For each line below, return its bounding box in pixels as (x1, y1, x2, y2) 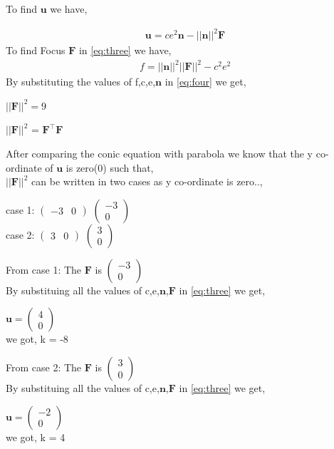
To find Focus (6, 43, 66, 58)
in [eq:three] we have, (78, 43, 172, 58)
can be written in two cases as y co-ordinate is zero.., (31, 174, 263, 189)
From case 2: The (6, 360, 82, 374)
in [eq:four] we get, (165, 74, 246, 89)
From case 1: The (6, 262, 82, 277)
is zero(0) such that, (66, 160, 154, 175)
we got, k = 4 (6, 429, 66, 444)
